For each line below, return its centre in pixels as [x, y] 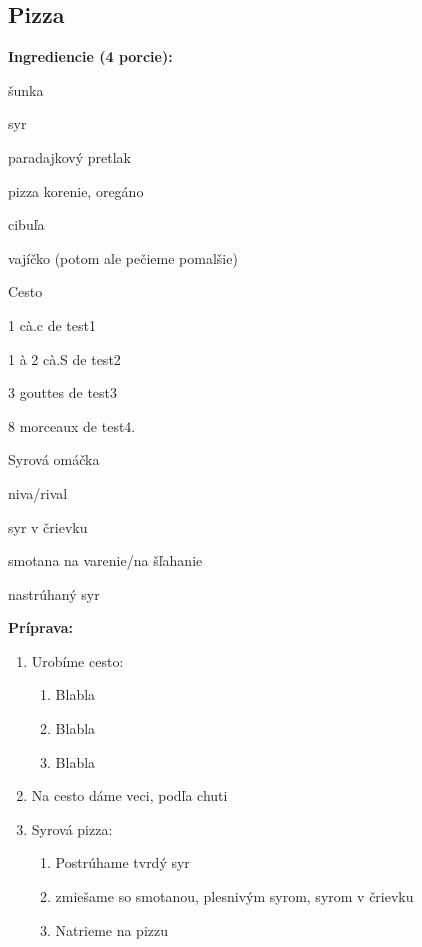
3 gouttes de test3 [63, 392]
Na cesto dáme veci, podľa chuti [129, 795]
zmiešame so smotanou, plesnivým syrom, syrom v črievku [234, 896]
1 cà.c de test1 [52, 324]
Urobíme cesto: [77, 660]
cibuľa [26, 224]
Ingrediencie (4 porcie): [90, 56]
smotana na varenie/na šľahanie [105, 560]
